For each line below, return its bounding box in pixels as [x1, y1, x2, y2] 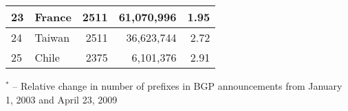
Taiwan [34, 29, 70, 45]
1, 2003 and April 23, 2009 [6, 92, 118, 106]
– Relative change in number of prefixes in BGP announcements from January [12, 79, 342, 92]
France [34, 9, 72, 25]
